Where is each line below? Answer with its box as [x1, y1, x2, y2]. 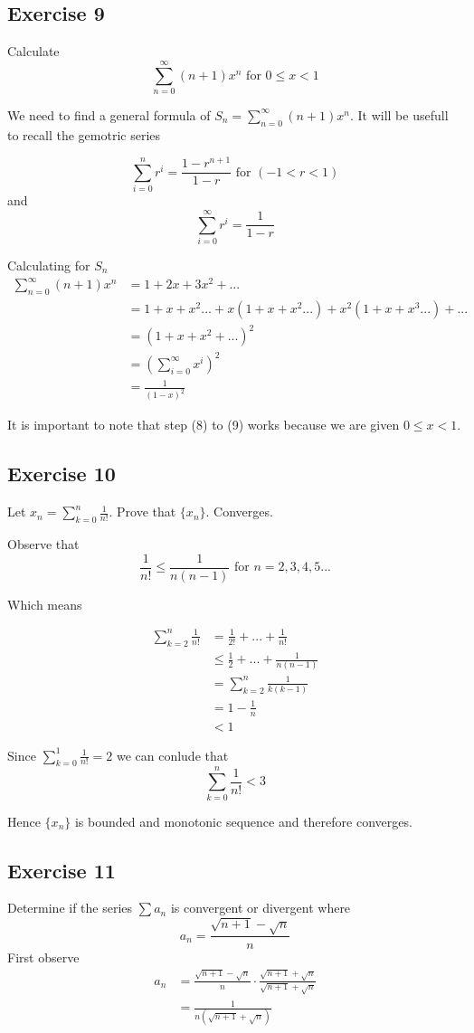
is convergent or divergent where [170, 898, 351, 917]
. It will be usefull [349, 105, 449, 124]
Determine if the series [7, 898, 133, 917]
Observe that [7, 534, 80, 553]
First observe [7, 947, 80, 966]
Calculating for [7, 255, 90, 274]
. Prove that [109, 502, 176, 521]
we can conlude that [116, 745, 229, 764]
